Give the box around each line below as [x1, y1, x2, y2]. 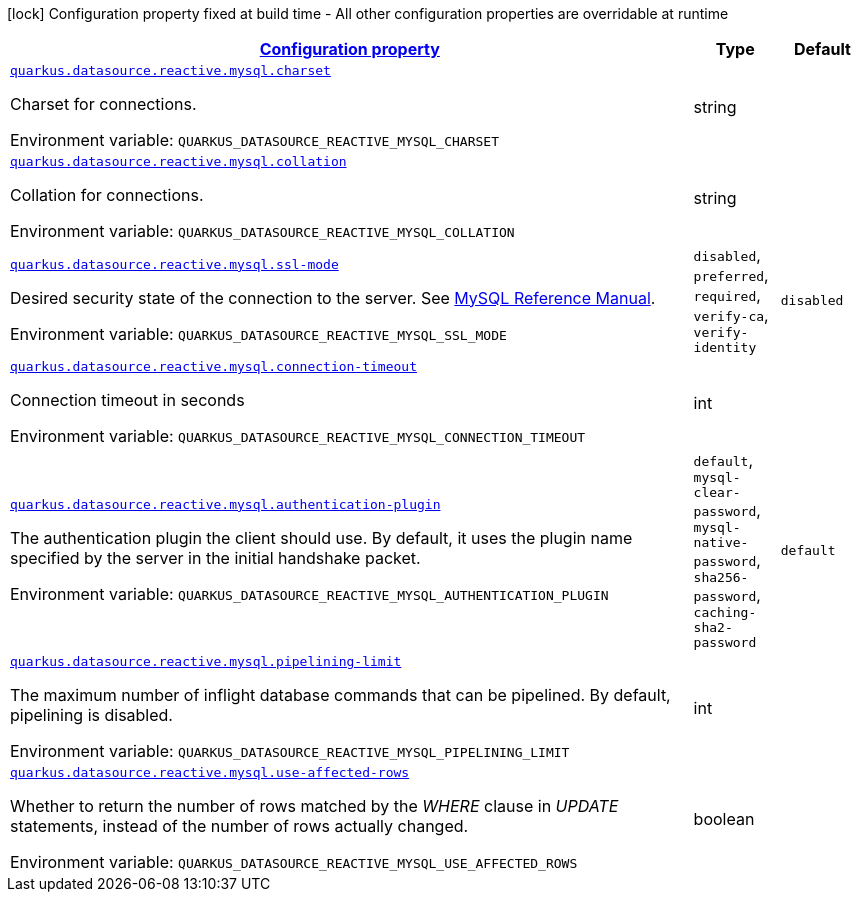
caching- [693, 605, 757, 620]
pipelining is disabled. [10, 705, 173, 725]
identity [693, 340, 757, 355]
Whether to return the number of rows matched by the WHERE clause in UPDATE [10, 796, 619, 816]
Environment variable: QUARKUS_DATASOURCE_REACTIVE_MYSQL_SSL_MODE [10, 323, 507, 344]
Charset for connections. [10, 94, 197, 114]
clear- [693, 485, 741, 500]
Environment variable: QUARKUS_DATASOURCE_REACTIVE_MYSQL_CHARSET [10, 130, 499, 150]
